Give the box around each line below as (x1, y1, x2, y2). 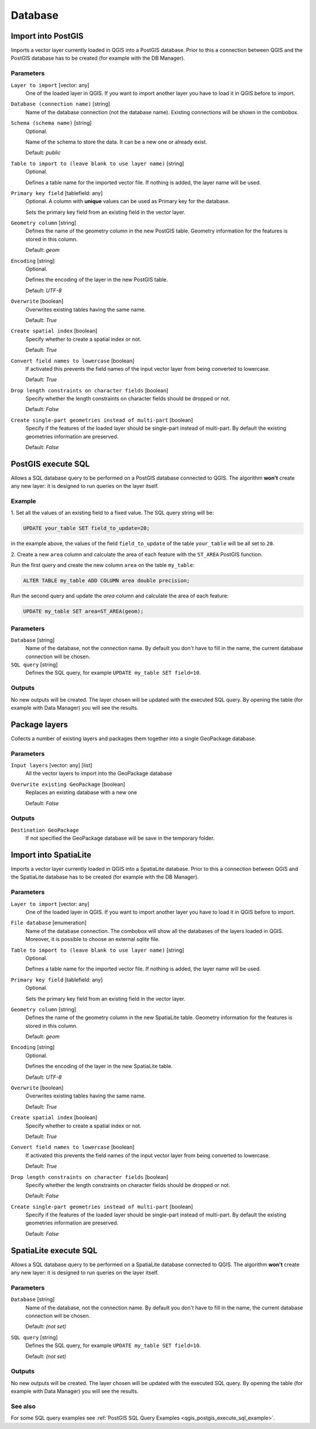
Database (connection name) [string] (11, 100, 111, 108)
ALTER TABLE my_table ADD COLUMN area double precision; (23, 577, 190, 584)
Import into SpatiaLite (11, 850, 92, 860)
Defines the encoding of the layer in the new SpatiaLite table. (25, 1063, 173, 1070)
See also (11, 1402, 36, 1410)
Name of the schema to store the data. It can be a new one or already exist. (25, 138, 208, 145)
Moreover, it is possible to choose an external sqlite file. (25, 936, 160, 943)
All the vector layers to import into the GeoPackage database (25, 770, 173, 777)
